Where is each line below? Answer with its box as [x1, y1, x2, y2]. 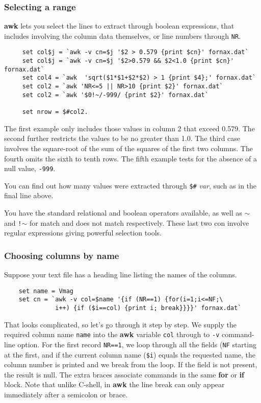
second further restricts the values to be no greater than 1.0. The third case [4, 133, 241, 144]
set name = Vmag [18, 287, 74, 295]
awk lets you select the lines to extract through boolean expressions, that [4, 20, 234, 31]
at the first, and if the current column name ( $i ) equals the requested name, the [4, 349, 256, 360]
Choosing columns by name [4, 249, 119, 262]
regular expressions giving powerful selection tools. [4, 227, 162, 238]
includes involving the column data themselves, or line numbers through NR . [4, 30, 241, 41]
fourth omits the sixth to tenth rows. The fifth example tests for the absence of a [4, 153, 257, 163]
